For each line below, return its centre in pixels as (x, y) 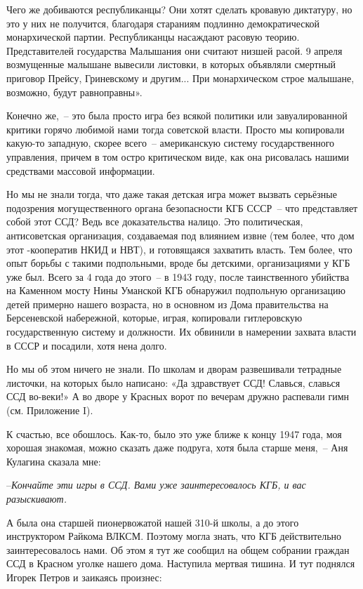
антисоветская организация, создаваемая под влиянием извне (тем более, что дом (180, 235)
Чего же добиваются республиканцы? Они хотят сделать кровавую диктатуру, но (179, 9)
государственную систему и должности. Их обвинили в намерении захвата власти (181, 332)
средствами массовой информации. (81, 170)
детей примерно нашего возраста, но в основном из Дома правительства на (167, 304)
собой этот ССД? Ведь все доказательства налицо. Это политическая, (155, 221)
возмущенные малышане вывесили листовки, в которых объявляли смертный (171, 64)
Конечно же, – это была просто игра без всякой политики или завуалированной (177, 115)
